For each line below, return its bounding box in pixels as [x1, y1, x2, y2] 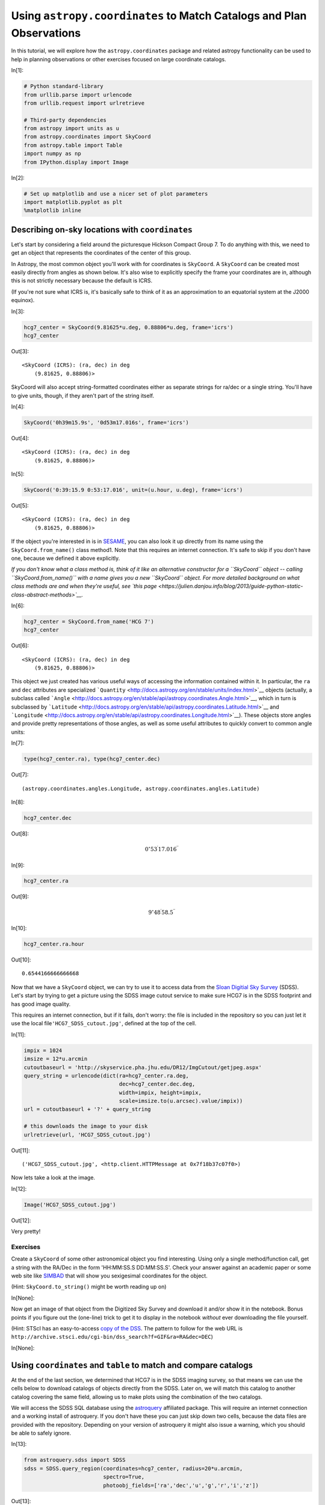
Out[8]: [11, 830, 29, 837]
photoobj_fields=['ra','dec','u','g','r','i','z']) [103, 1482, 259, 1489]
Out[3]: [11, 347, 29, 355]
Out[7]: [11, 771, 29, 778]
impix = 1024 [23, 1047, 63, 1053]
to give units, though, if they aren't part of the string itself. [11, 392, 155, 399]
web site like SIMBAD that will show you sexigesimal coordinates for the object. [11, 1272, 208, 1279]
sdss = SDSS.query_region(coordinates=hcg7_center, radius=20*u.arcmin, [23, 1465, 243, 1472]
